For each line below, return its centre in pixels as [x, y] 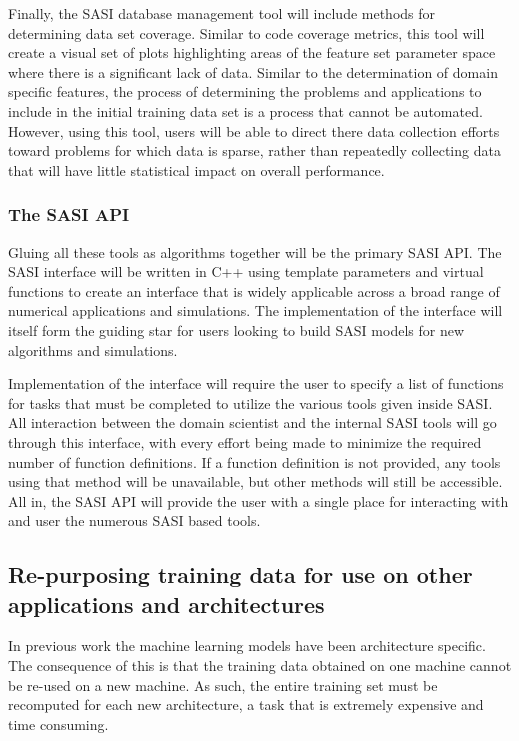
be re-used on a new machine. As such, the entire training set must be [223, 684]
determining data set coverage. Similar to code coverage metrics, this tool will [246, 32]
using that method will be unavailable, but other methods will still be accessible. [255, 481]
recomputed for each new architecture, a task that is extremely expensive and [246, 704]
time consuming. [58, 723]
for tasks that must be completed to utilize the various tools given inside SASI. [250, 402]
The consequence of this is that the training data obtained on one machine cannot [260, 665]
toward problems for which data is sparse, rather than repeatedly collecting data [254, 150]
